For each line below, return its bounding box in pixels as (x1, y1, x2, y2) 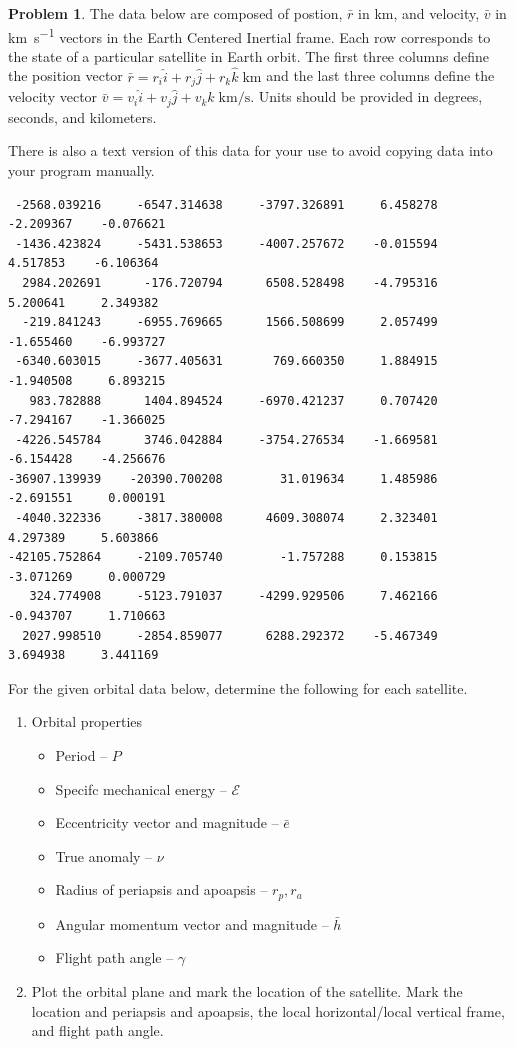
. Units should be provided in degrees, (250, 86, 483, 107)
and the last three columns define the (266, 65, 495, 86)
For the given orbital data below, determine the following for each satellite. (8, 677, 468, 698)
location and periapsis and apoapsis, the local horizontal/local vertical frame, (31, 1000, 505, 1021)
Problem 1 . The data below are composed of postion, (8, 3, 343, 23)
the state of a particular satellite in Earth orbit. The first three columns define (8, 45, 490, 66)
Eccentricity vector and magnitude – (55, 812, 279, 833)
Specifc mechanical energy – (55, 778, 227, 799)
